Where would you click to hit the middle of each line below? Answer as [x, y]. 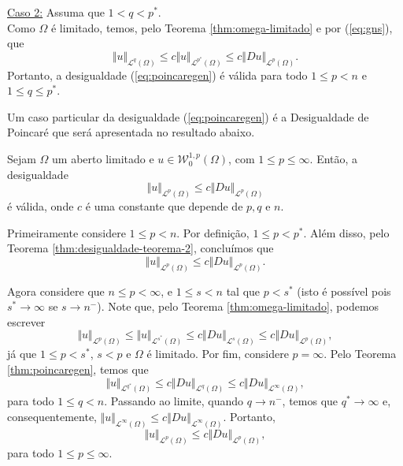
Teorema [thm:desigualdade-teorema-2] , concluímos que [140, 248]
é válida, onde [41, 206]
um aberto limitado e [103, 159]
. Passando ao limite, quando [174, 401]
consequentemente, [52, 416]
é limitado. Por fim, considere [218, 354]
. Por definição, [213, 232]
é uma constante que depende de [164, 206]
